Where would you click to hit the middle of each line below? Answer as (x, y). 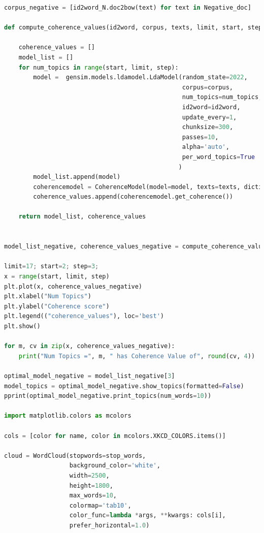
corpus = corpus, (208, 87)
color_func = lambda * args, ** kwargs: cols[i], (147, 515)
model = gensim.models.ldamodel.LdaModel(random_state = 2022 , (140, 77)
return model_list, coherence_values (82, 217)
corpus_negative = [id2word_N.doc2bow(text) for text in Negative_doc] (128, 8)
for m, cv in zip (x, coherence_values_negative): (90, 346)
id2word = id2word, (211, 107)
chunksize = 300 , (208, 127)
